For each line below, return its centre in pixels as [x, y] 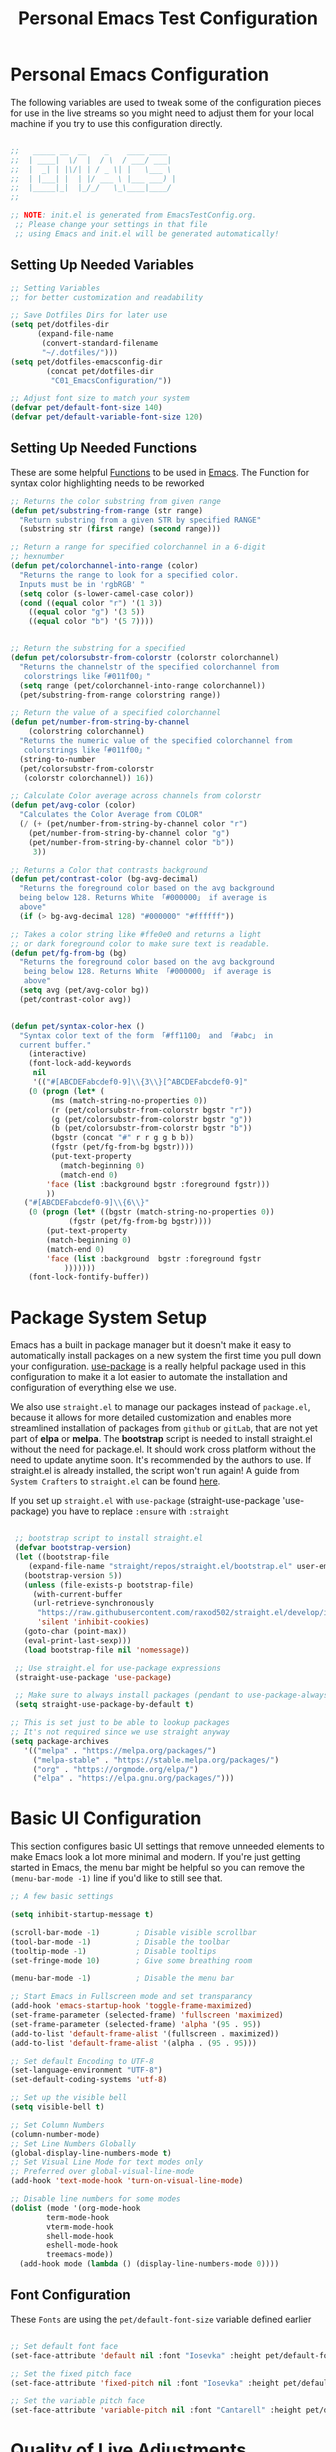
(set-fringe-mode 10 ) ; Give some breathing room [131, 1960]
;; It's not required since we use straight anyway [120, 1732]
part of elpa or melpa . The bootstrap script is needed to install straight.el [161, 1439]
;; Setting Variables [55, 288]
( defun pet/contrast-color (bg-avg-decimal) [104, 879]
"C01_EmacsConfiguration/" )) [111, 380]
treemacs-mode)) [80, 2255]
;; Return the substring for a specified [98, 648]
